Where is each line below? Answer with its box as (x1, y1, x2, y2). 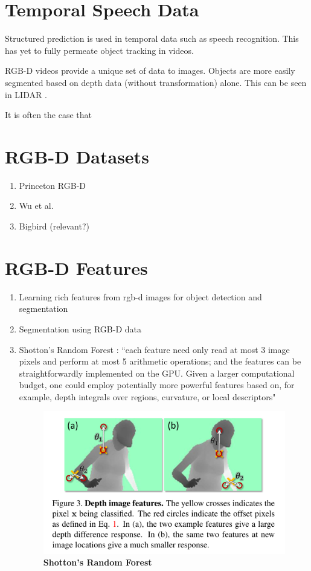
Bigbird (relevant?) (19, 220, 89, 232)
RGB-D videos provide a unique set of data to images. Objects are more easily (5, 64, 295, 77)
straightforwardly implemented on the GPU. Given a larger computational (19, 366, 295, 379)
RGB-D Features (5, 255, 148, 280)
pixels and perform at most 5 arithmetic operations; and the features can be (19, 355, 301, 368)
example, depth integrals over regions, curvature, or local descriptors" (19, 390, 276, 403)
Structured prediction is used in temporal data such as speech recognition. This (5, 32, 299, 45)
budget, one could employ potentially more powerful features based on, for (19, 378, 295, 391)
